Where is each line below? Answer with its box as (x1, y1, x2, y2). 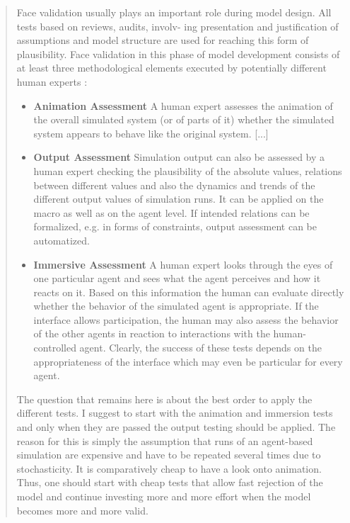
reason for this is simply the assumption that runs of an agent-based (16, 433, 313, 448)
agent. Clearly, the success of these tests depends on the (79, 340, 322, 355)
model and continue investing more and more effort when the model (16, 489, 311, 503)
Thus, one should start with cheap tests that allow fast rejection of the (16, 475, 323, 490)
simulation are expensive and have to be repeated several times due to (16, 447, 321, 462)
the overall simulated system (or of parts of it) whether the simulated (33, 112, 334, 127)
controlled (33, 340, 76, 355)
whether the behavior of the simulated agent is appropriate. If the (33, 298, 319, 313)
